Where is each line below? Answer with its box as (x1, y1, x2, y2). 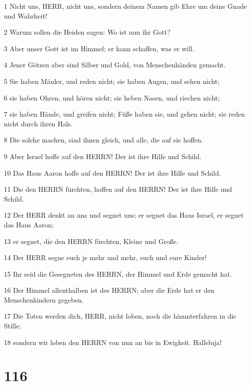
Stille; (4, 321, 21, 331)
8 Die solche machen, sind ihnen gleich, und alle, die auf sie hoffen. (4, 135, 203, 145)
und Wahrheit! (4, 10, 47, 20)
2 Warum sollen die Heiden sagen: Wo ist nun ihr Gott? (4, 27, 171, 37)
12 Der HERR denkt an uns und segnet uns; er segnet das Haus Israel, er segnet (4, 210, 244, 220)
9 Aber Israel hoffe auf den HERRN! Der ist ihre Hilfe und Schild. (4, 151, 202, 161)
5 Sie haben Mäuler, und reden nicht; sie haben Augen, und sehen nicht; (4, 76, 220, 86)
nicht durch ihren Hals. (4, 118, 73, 128)
